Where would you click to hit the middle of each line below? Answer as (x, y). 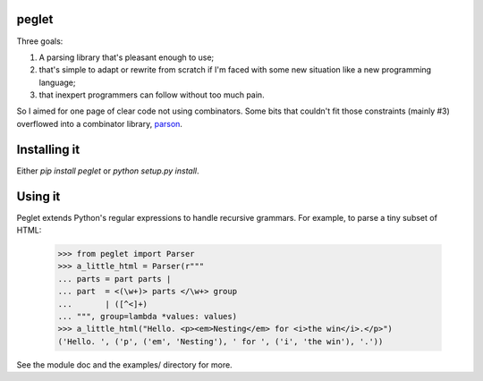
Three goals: (40, 41)
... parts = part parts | (114, 279)
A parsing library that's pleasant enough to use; (127, 57)
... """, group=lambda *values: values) (147, 316)
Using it (38, 196)
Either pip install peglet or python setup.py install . (108, 171)
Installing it (48, 149)
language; (57, 82)
